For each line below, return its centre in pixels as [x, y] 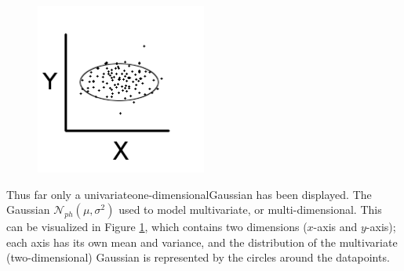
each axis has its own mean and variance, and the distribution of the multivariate [202, 242]
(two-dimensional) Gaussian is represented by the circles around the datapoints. [198, 257]
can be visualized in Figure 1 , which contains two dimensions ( [157, 227]
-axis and [335, 227]
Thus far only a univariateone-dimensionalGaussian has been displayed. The [189, 194]
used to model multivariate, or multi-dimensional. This [250, 210]
